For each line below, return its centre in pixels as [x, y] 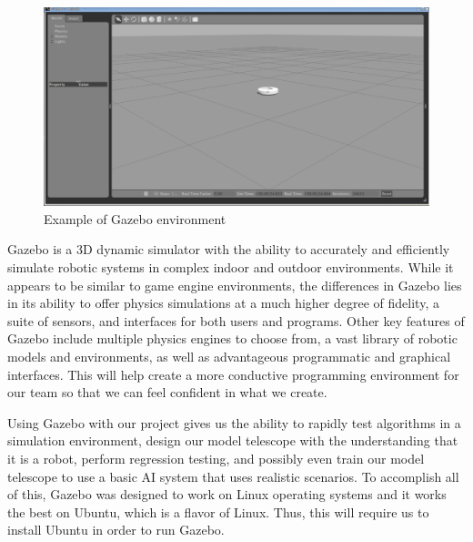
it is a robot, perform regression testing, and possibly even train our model [216, 458]
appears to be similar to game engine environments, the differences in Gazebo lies [235, 285]
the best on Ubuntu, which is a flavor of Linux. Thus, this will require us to [218, 511]
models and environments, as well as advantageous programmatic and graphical [229, 356]
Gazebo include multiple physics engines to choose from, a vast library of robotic [232, 338]
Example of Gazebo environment [135, 218]
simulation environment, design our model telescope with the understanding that [233, 440]
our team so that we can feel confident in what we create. [167, 392]
